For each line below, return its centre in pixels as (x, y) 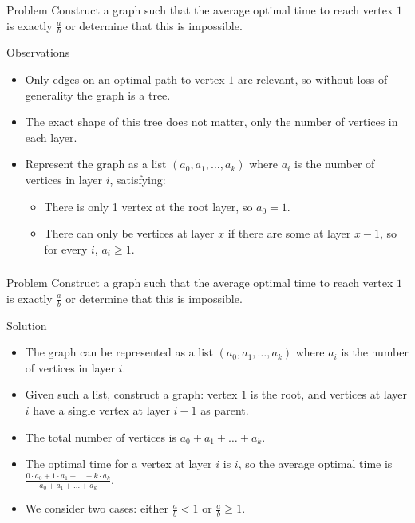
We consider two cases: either (97, 508)
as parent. (225, 410)
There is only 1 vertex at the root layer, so (148, 206)
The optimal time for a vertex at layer (119, 464)
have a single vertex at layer (101, 410)
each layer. (51, 137)
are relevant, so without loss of (312, 79)
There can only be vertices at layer (129, 233)
